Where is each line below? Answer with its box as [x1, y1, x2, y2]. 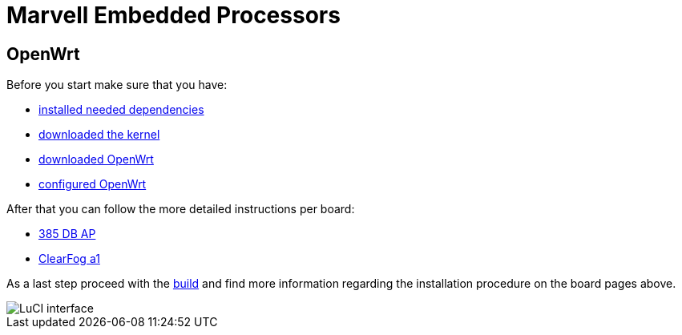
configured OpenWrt [38, 177, 147, 192]
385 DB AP [38, 227, 96, 241]
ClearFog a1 [38, 252, 100, 266]
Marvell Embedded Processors [6, 2, 341, 29]
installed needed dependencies [38, 103, 204, 117]
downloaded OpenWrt [38, 152, 154, 167]
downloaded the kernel [38, 127, 160, 142]
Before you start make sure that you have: [6, 78, 228, 92]
